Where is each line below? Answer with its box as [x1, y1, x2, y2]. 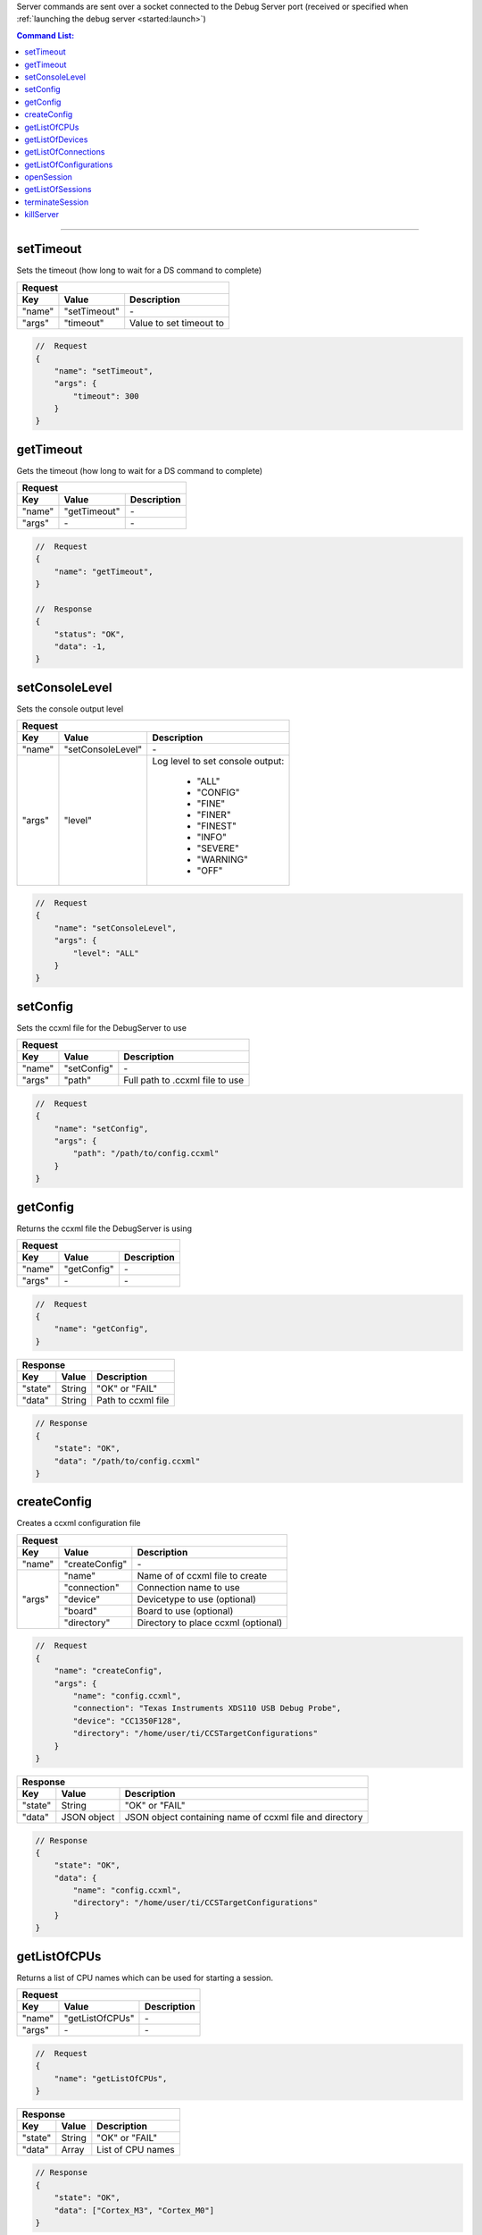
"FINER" [196, 809, 231, 822]
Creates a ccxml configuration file [16, 1518, 142, 1529]
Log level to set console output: [152, 755, 285, 768]
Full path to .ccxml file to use [123, 1074, 245, 1086]
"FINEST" [196, 820, 237, 832]
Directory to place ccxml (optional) [137, 1616, 283, 1629]
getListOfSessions [24, 184, 92, 195]
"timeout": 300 [72, 391, 140, 401]
